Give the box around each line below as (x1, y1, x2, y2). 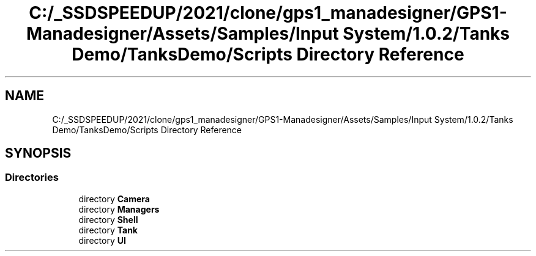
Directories (5, 171, 59, 184)
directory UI (78, 235, 126, 246)
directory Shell (78, 214, 138, 225)
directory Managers (78, 203, 160, 214)
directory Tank (78, 224, 138, 235)
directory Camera (78, 193, 150, 204)
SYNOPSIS (5, 145, 72, 161)
